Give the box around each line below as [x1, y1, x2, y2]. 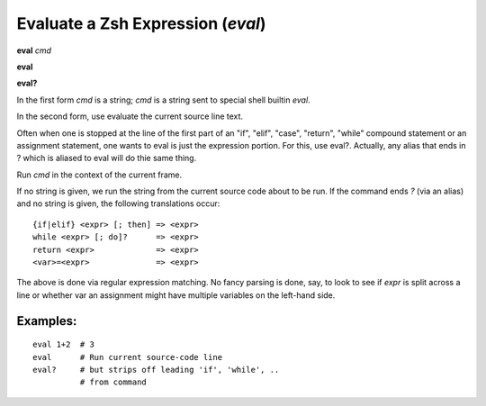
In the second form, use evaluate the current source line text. [16, 111, 243, 122]
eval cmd [16, 45, 52, 56]
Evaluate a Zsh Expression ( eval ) [16, 14, 266, 33]
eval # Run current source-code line [32, 352, 223, 362]
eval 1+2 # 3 [32, 339, 94, 350]
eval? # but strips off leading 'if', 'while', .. [32, 365, 280, 374]
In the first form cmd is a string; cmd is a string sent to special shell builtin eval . [16, 95, 310, 105]
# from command [79, 377, 148, 387]
